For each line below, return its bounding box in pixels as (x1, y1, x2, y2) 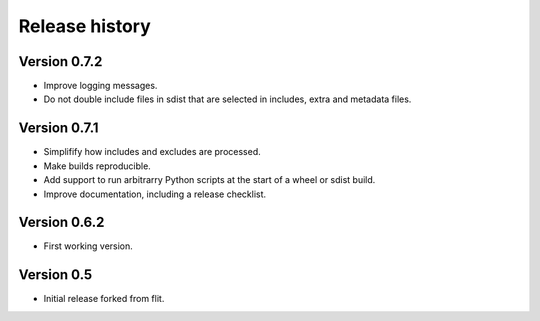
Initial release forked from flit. (43, 293, 165, 305)
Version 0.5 (18, 266, 93, 284)
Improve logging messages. (43, 80, 158, 92)
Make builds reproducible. (43, 160, 152, 172)
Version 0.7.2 (18, 53, 103, 70)
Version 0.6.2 (18, 214, 105, 231)
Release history (18, 15, 152, 37)
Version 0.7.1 (18, 120, 99, 137)
